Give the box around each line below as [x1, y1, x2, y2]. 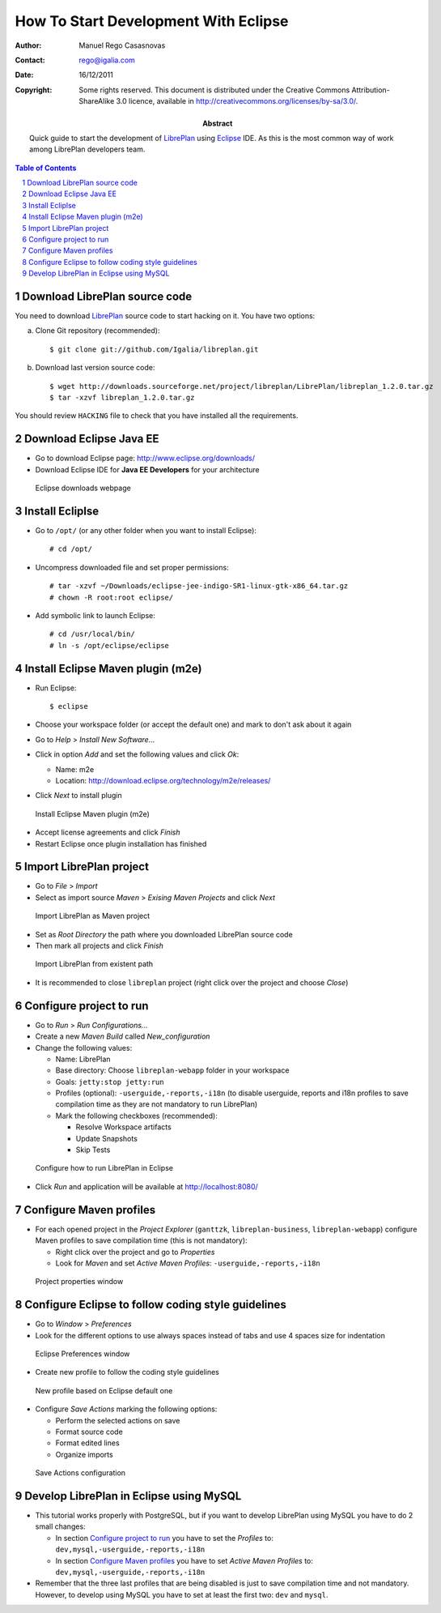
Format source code [55, 1427, 123, 1436]
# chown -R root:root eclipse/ [49, 592, 174, 602]
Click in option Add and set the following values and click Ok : [35, 749, 240, 759]
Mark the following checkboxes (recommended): [55, 1111, 218, 1120]
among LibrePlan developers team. [29, 144, 146, 154]
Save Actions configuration [35, 1468, 125, 1478]
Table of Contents [15, 163, 77, 173]
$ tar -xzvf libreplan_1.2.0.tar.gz [49, 393, 195, 403]
